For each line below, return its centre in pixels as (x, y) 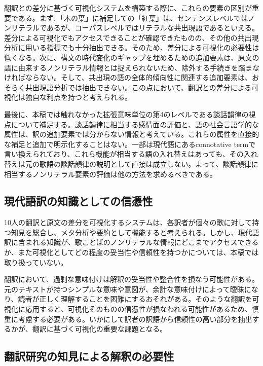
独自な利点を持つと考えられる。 (78, 97)
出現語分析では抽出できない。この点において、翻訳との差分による (142, 87)
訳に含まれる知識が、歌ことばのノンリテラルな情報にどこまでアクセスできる (131, 242)
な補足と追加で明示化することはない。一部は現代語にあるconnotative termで (130, 144)
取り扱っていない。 (36, 262)
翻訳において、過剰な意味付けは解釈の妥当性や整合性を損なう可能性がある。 (131, 279)
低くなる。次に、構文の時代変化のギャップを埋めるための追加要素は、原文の (132, 57)
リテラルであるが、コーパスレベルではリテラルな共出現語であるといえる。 (135, 28)
